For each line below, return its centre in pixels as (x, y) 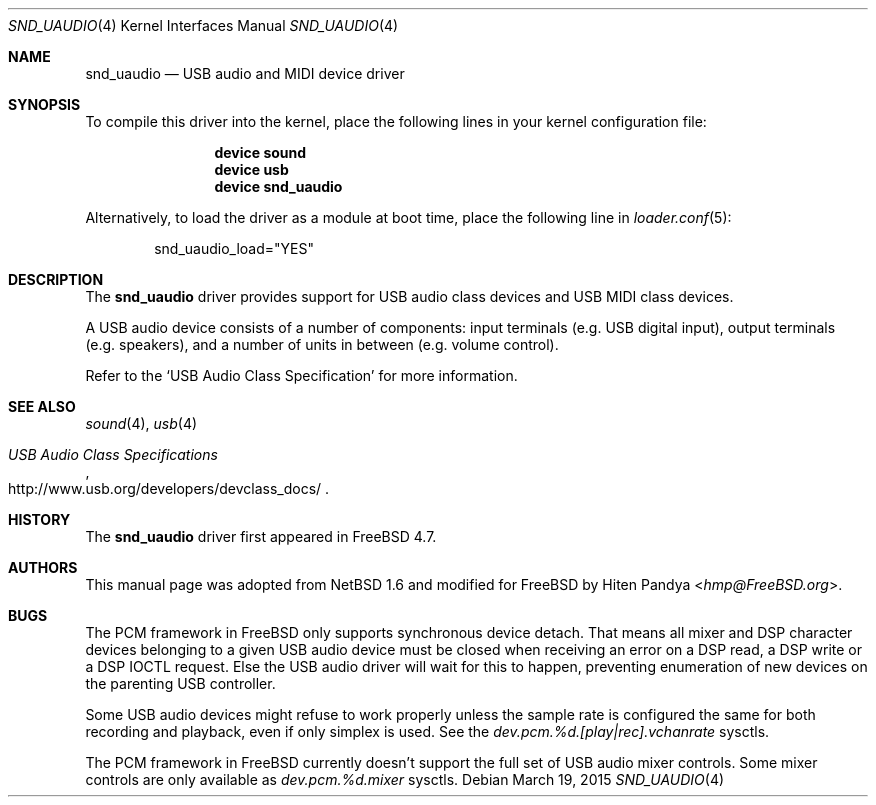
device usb (251, 169)
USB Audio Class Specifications (113, 454)
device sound (260, 152)
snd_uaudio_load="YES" (234, 248)
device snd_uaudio (278, 186)
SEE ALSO (42, 406)
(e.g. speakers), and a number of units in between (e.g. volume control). (322, 344)
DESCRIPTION (56, 279)
